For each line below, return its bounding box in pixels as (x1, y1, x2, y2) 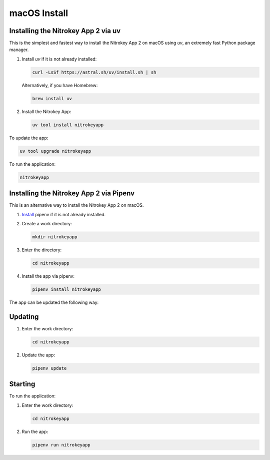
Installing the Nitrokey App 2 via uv (9, 27, 121, 35)
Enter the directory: (21, 247, 62, 253)
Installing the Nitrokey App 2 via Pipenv (9, 189, 135, 198)
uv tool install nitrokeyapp (32, 122, 104, 128)
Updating (9, 312, 39, 321)
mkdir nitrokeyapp (32, 234, 77, 240)
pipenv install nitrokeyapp (32, 286, 101, 292)
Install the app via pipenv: (21, 273, 75, 279)
